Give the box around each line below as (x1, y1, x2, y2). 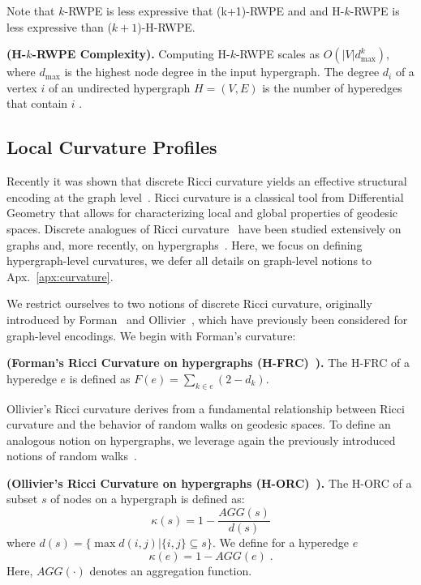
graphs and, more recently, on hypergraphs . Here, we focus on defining (6, 236, 363, 253)
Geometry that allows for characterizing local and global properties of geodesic (6, 204, 398, 221)
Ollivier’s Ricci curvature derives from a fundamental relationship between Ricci (6, 399, 405, 416)
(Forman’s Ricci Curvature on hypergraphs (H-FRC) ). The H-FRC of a (6, 354, 410, 371)
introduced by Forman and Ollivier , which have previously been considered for (6, 310, 408, 327)
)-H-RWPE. (137, 18, 195, 35)
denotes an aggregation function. (89, 562, 252, 579)
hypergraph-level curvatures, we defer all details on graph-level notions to (6, 252, 372, 269)
